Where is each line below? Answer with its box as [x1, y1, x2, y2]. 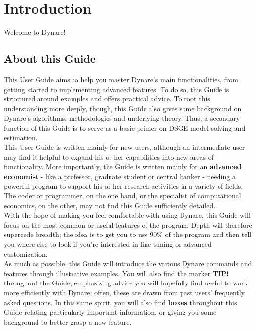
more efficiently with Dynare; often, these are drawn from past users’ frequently [4, 287, 245, 297]
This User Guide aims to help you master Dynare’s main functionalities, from [4, 74, 238, 84]
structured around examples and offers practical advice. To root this [4, 94, 210, 104]
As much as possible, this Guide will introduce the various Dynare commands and [4, 258, 252, 269]
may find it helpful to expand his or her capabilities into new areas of [4, 151, 214, 162]
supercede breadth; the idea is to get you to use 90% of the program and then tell [4, 229, 252, 239]
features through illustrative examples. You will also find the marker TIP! [4, 268, 229, 278]
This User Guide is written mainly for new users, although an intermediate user [4, 142, 245, 152]
